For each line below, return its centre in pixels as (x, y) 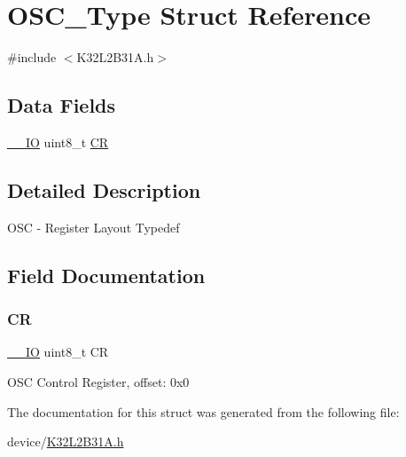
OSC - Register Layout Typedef (94, 227)
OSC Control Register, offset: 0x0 (98, 381)
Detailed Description (104, 189)
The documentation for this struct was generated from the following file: (203, 411)
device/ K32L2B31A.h (66, 441)
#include (32, 57)
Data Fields (62, 105)
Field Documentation (106, 275)
